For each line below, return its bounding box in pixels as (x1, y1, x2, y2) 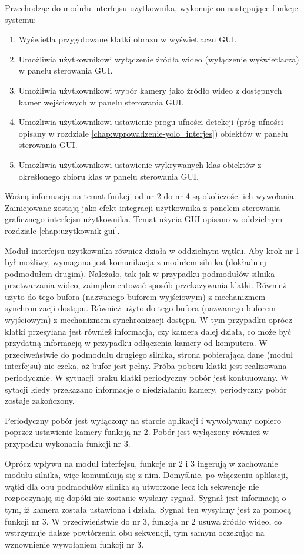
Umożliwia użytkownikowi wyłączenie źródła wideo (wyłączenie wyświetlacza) (18, 52, 299, 65)
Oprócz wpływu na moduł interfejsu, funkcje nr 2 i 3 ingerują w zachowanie (5, 457, 278, 469)
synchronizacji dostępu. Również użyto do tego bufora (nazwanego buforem (5, 302, 276, 314)
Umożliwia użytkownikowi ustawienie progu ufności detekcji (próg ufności (18, 116, 283, 128)
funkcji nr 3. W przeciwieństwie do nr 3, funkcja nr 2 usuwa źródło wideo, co (5, 515, 282, 527)
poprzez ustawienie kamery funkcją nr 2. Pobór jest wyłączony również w (5, 426, 269, 438)
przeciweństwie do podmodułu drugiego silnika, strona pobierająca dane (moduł (5, 348, 293, 360)
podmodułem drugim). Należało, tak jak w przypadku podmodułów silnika (5, 267, 275, 279)
